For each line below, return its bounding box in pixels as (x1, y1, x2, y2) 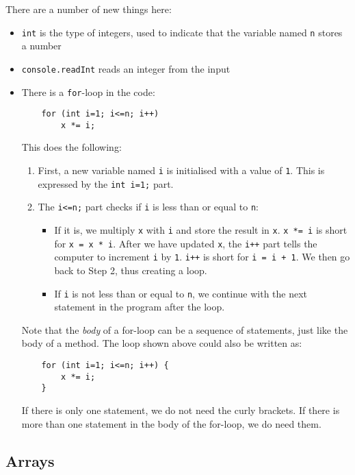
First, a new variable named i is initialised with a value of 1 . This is (38, 163, 325, 178)
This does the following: (21, 140, 122, 154)
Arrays (5, 450, 55, 471)
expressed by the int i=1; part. (38, 176, 174, 191)
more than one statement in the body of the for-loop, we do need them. (21, 416, 321, 430)
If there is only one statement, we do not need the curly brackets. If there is (21, 403, 340, 417)
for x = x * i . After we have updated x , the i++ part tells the (54, 236, 317, 250)
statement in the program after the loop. (54, 300, 225, 314)
